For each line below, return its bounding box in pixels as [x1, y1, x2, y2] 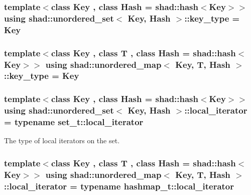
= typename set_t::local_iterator [4, 116, 144, 128]
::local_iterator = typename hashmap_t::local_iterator [4, 179, 234, 192]
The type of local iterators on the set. [4, 135, 120, 146]
